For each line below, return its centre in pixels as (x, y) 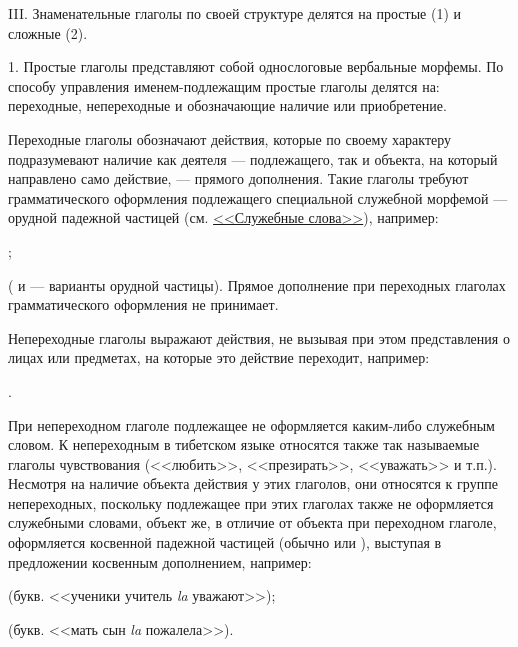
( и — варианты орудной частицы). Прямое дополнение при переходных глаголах (257, 284)
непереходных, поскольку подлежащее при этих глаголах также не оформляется (251, 502)
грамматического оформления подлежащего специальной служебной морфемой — (258, 197)
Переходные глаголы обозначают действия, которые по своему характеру (230, 138)
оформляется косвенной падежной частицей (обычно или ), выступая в (225, 542)
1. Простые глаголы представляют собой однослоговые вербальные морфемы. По (256, 66)
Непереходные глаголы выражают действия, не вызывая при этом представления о (259, 337)
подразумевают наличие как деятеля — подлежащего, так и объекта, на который (253, 158)
